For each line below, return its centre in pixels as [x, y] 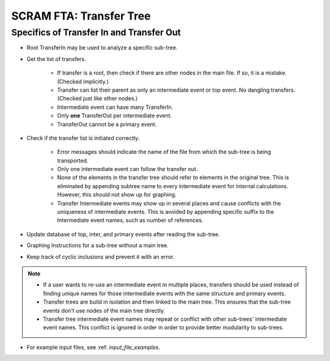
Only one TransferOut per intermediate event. [115, 115]
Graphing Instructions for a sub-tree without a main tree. [98, 246]
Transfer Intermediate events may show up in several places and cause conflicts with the [169, 203]
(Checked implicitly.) [83, 81]
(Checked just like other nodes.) [97, 98]
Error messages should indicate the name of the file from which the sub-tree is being [164, 152]
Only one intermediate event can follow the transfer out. [127, 169]
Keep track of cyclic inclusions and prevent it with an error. [101, 257]
